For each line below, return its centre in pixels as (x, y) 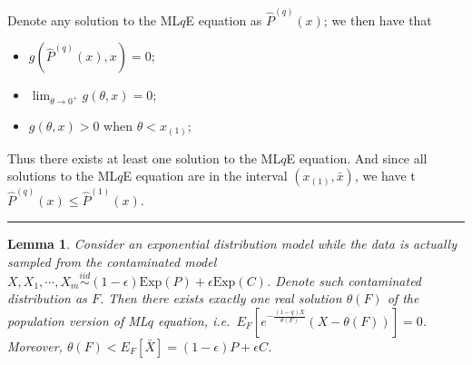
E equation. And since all (357, 158)
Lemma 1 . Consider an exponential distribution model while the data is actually (232, 244)
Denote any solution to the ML (94, 20)
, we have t (385, 176)
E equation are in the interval (205, 176)
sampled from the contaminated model (112, 261)
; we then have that (378, 20)
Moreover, (35, 345)
